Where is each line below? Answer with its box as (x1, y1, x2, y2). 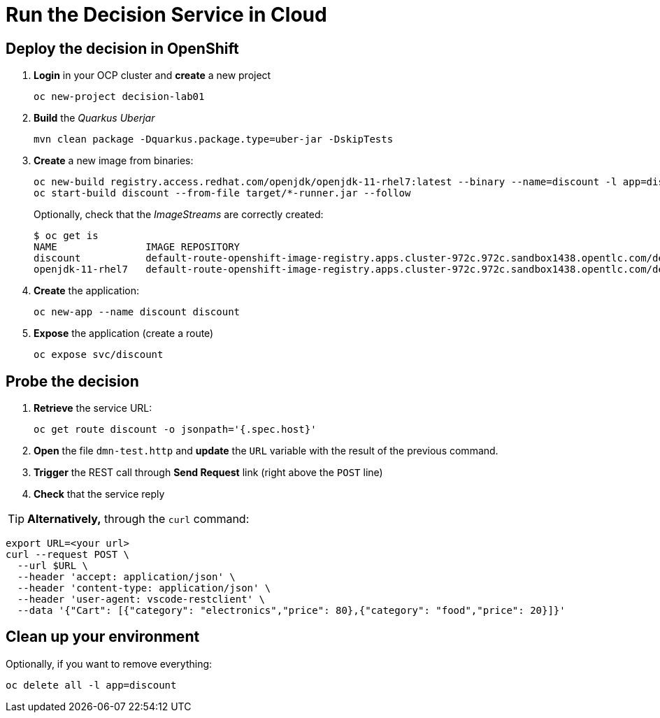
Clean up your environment (6, 628, 200, 646)
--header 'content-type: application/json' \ (17, 582, 271, 594)
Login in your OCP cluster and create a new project (34, 69, 271, 82)
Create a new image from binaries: (34, 155, 194, 167)
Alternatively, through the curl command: (27, 512, 250, 526)
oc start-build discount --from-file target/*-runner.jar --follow (34, 187, 411, 199)
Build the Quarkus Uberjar (34, 112, 155, 124)
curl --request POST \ (6, 549, 130, 561)
